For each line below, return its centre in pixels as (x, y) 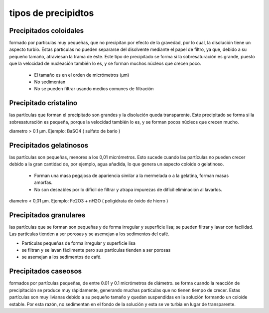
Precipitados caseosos (46, 271)
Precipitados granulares (47, 215)
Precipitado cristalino (43, 103)
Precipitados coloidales (47, 31)
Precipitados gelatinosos (49, 145)
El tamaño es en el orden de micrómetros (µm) (82, 75)
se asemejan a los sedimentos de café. (62, 257)
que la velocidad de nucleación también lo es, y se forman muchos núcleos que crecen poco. (105, 64)
